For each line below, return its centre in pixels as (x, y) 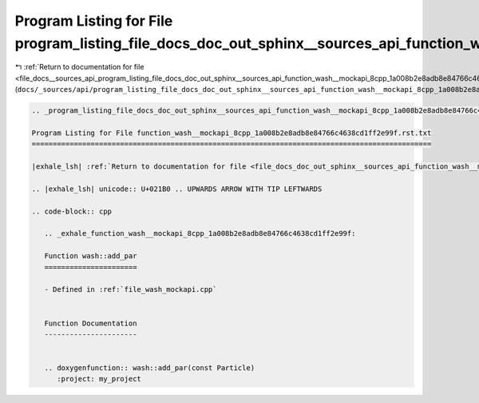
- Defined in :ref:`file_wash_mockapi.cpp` (131, 289)
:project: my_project (99, 379)
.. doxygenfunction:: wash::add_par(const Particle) (150, 368)
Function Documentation (91, 323)
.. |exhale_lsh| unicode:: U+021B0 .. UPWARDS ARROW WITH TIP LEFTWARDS (177, 189)
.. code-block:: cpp (71, 211)
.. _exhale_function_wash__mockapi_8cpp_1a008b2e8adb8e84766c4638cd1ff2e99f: (200, 233)
